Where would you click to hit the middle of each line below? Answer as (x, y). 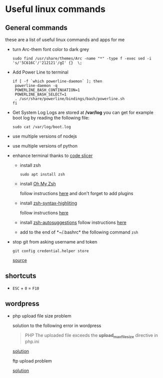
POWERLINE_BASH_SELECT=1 (40, 94)
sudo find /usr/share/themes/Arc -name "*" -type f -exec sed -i (82, 58)
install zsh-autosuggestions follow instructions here (73, 222)
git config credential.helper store (50, 251)
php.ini (32, 341)
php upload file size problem (42, 315)
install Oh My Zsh (38, 184)
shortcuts (21, 276)
